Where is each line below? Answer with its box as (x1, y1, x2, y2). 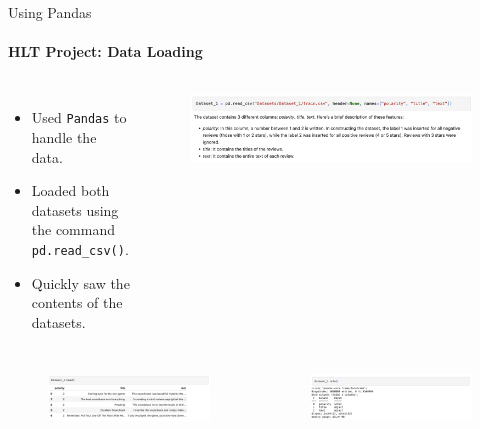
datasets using (31, 199, 119, 220)
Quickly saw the (31, 272, 130, 293)
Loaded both (31, 180, 110, 201)
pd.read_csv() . (31, 239, 129, 260)
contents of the (31, 292, 123, 313)
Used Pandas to (31, 107, 127, 128)
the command (31, 219, 116, 240)
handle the (31, 127, 97, 148)
